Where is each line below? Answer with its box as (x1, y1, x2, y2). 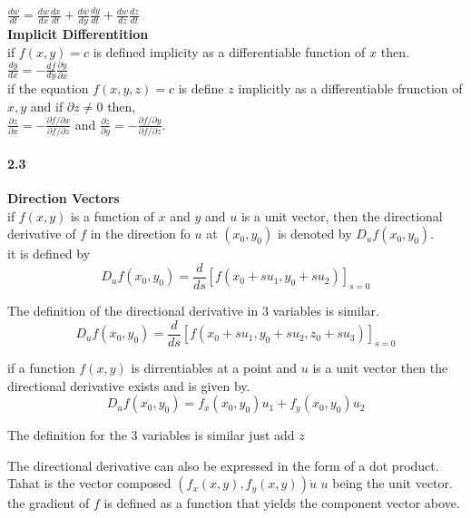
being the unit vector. (332, 474, 453, 493)
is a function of (70, 206, 154, 225)
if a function (7, 357, 75, 376)
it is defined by (7, 244, 91, 263)
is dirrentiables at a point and (131, 357, 298, 376)
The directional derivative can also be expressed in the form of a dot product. (7, 455, 439, 474)
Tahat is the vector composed (7, 474, 172, 493)
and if (30, 97, 64, 116)
